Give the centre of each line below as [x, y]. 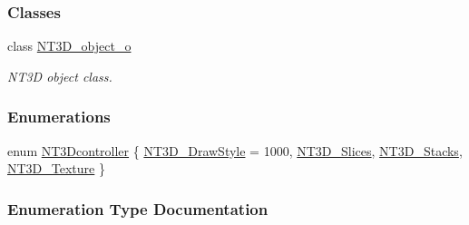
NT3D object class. [60, 76]
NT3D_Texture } [56, 168]
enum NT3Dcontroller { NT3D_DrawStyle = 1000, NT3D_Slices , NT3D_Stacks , [235, 150]
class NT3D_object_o [69, 46]
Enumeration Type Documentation [138, 208]
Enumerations [59, 117]
